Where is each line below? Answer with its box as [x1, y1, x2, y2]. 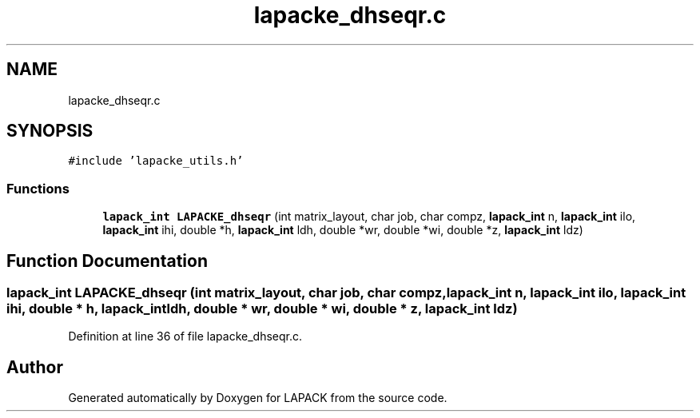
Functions [6, 180, 70, 197]
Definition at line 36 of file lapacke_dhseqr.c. [68, 329, 303, 344]
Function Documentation [6, 250, 208, 271]
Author [6, 356, 63, 377]
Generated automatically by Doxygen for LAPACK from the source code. [68, 391, 447, 405]
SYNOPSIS [6, 121, 93, 141]
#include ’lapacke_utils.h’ [68, 154, 244, 168]
